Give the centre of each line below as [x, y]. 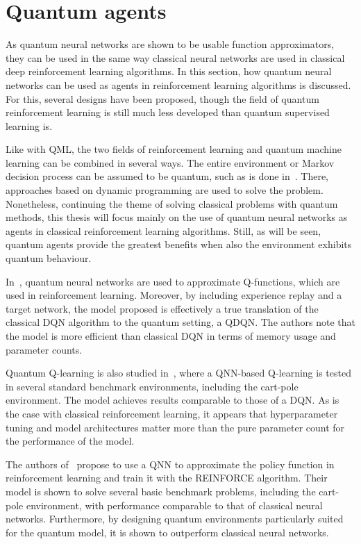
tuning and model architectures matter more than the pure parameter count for [175, 427]
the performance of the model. [70, 441]
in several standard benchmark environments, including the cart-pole [152, 386]
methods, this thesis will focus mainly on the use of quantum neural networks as [177, 217]
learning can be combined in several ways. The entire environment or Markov [170, 162]
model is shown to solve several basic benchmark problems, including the [161, 491]
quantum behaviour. [49, 258]
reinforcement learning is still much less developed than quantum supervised [168, 112]
